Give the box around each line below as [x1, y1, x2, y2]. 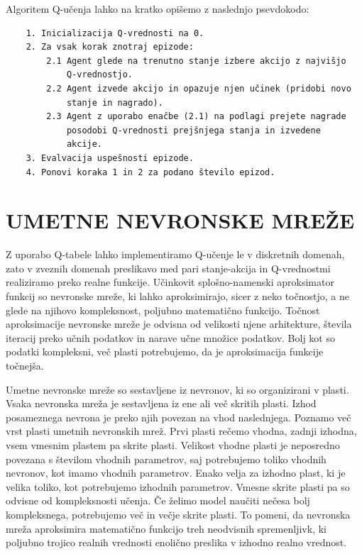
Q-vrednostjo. [66, 70, 133, 80]
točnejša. [6, 358, 44, 372]
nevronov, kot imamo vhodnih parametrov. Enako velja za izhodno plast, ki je [6, 465, 346, 480]
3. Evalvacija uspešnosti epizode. [26, 153, 194, 163]
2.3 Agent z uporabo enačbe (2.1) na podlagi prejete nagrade [46, 111, 346, 122]
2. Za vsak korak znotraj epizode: [26, 42, 194, 52]
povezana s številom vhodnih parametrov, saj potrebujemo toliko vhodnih [6, 451, 327, 466]
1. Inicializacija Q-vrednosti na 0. [26, 28, 204, 38]
